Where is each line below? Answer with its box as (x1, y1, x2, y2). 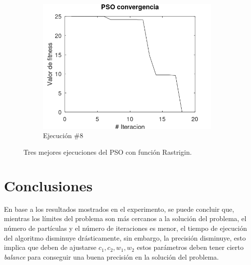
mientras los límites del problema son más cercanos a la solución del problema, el (4, 213, 247, 224)
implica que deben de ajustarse (4, 242, 97, 252)
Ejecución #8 (43, 130, 84, 141)
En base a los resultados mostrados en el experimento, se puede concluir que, (4, 204, 234, 214)
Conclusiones (4, 175, 93, 195)
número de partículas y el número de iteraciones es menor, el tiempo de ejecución (4, 223, 247, 233)
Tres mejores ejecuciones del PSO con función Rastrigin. (23, 147, 192, 157)
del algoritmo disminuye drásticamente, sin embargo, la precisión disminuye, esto (4, 232, 246, 243)
